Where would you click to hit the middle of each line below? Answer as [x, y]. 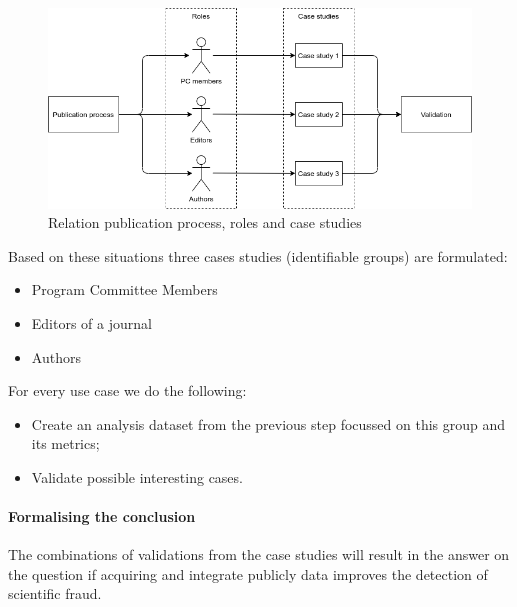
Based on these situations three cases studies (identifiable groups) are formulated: [258, 255]
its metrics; [65, 443]
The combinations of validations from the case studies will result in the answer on [259, 554]
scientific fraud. [55, 593]
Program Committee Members [124, 289]
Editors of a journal [91, 322]
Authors [56, 356]
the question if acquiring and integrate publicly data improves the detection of [248, 573]
